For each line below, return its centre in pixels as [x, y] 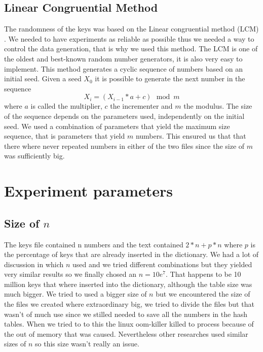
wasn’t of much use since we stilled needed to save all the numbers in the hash [126, 314]
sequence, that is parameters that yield [65, 136]
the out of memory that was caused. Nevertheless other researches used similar [126, 333]
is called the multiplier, [66, 106]
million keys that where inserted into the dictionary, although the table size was [128, 284]
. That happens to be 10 [203, 274]
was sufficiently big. [34, 156]
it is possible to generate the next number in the [170, 78]
